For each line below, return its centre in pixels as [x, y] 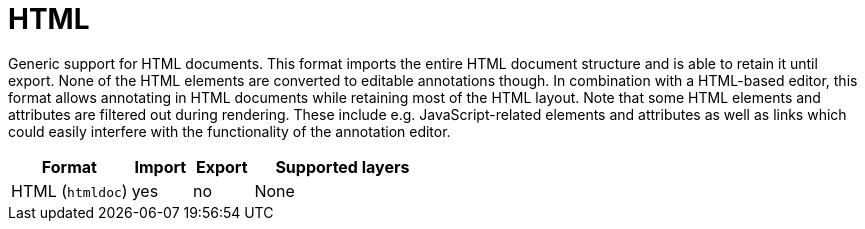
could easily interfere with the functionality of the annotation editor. [229, 131]
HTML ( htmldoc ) [69, 190]
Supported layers [342, 166]
